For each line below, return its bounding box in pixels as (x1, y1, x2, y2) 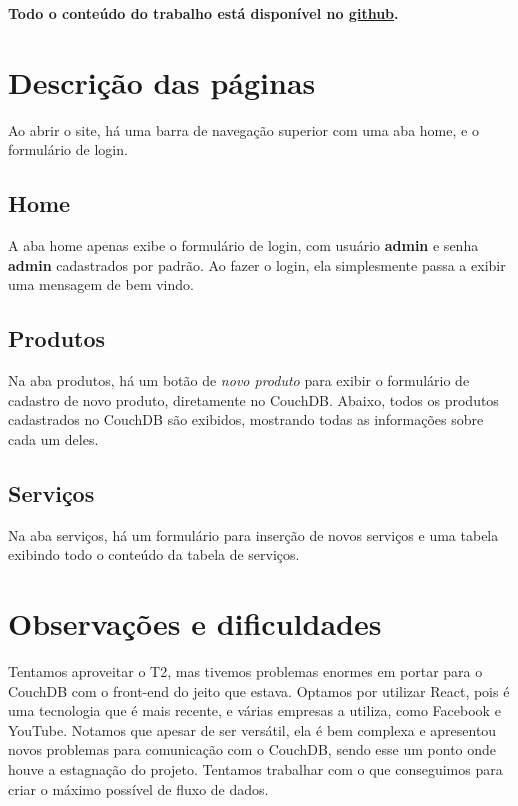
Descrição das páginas (8, 61, 316, 102)
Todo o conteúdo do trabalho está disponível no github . (8, 3, 399, 23)
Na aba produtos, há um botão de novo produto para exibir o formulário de (8, 370, 470, 391)
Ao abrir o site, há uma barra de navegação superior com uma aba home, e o (8, 119, 479, 140)
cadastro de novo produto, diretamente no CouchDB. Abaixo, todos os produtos (8, 389, 499, 410)
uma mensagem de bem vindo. (8, 274, 194, 295)
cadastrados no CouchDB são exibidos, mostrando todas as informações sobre (8, 409, 484, 430)
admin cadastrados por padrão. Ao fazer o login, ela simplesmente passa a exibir (8, 254, 506, 275)
